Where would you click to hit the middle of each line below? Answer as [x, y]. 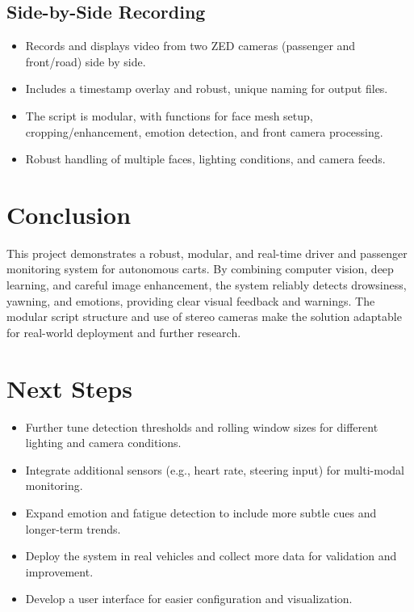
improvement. [59, 571]
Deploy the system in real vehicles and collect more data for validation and [211, 556]
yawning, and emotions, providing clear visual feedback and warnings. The [191, 300]
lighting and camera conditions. [103, 443]
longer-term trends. [73, 528]
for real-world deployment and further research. [124, 332]
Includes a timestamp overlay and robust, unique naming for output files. [207, 89]
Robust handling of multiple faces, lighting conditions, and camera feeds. [205, 159]
